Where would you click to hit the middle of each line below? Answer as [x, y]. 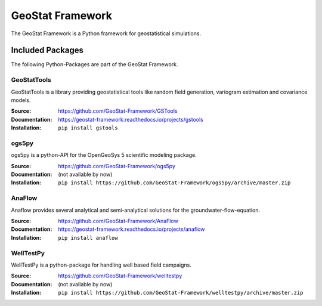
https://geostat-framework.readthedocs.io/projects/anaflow [131, 229]
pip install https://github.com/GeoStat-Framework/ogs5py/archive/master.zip [174, 183]
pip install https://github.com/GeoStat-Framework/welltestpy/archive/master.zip [181, 293]
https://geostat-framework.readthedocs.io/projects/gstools [131, 119]
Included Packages [47, 50]
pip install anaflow [88, 238]
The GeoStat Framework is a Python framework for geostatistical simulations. [106, 33]
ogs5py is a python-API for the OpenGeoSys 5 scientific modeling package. [104, 155]
